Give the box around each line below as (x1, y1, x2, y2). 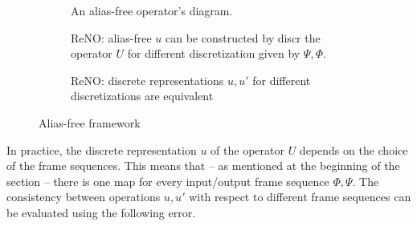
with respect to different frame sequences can (189, 188, 411, 205)
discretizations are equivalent (71, 87, 214, 104)
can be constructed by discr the (165, 29, 321, 46)
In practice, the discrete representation (6, 141, 197, 158)
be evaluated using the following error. (6, 204, 196, 220)
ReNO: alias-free (71, 29, 152, 46)
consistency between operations (6, 188, 161, 205)
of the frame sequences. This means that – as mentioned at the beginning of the (6, 157, 400, 174)
